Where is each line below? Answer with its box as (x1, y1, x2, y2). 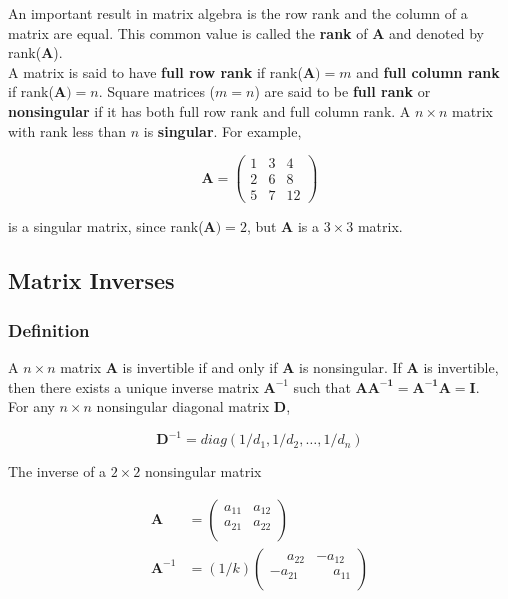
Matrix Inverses (8, 265, 175, 296)
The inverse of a (8, 461, 107, 482)
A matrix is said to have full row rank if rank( (8, 61, 303, 82)
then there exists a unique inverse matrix (8, 376, 259, 397)
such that (293, 376, 351, 397)
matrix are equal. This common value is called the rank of (8, 22, 368, 43)
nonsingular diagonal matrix (96, 396, 270, 417)
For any (8, 396, 55, 417)
